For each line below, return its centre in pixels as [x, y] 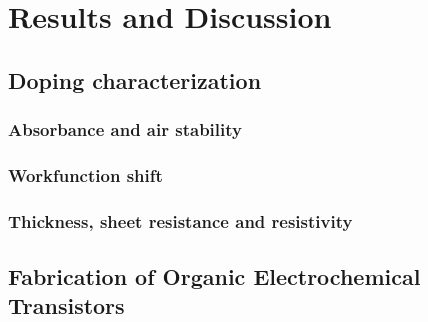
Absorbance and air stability [125, 129]
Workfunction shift [85, 174]
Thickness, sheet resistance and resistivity [180, 220]
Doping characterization [135, 79]
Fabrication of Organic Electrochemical [214, 276]
